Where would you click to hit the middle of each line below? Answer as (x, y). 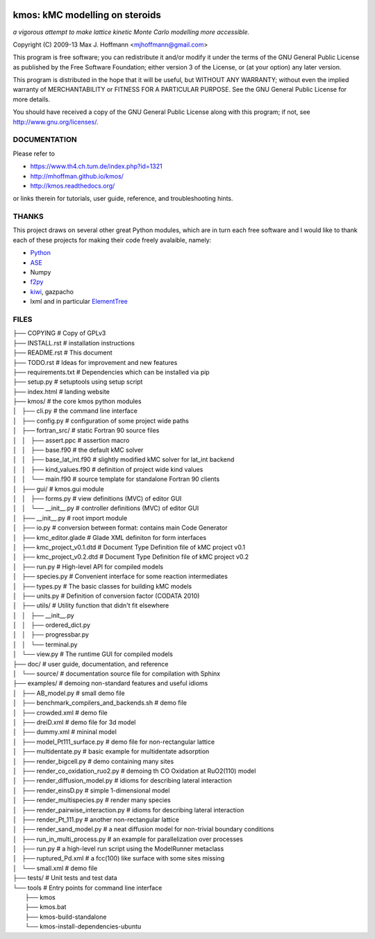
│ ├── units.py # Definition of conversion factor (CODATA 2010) (106, 596)
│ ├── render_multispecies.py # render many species (92, 800)
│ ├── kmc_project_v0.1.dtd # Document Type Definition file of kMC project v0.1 (129, 547)
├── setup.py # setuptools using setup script (78, 382)
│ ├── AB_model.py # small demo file (69, 693)
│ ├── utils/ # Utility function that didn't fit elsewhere (91, 605)
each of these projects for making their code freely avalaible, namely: (112, 240)
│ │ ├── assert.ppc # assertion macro (71, 440)
